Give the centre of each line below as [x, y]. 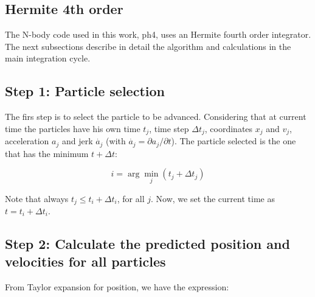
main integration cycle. [48, 58]
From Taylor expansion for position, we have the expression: [117, 287]
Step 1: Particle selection [85, 91]
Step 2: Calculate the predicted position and [147, 243]
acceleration [27, 141]
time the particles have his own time [73, 128]
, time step [169, 128]
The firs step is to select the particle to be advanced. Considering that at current [156, 117]
